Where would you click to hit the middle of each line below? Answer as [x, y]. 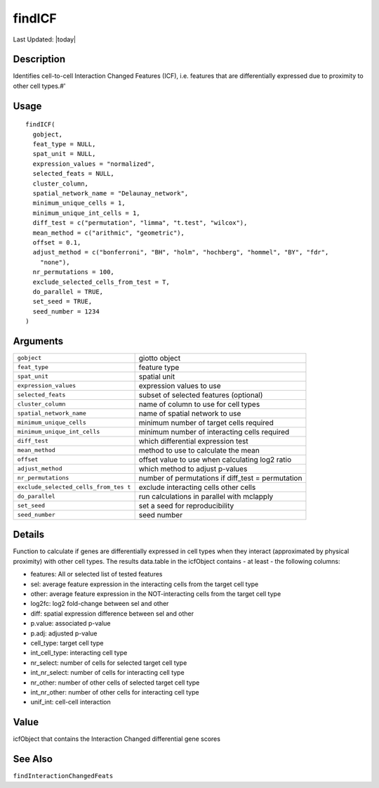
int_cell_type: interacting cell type [79, 653]
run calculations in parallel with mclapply [206, 496]
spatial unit [157, 376]
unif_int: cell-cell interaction [71, 702]
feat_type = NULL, [64, 144]
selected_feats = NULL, [74, 174]
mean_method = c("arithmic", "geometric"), [109, 233]
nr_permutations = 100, [74, 272]
